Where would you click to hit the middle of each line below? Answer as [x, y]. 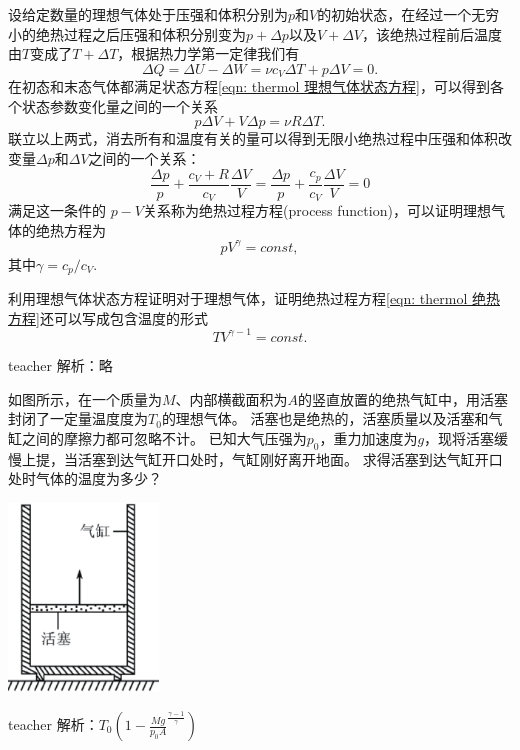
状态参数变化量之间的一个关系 [119, 105]
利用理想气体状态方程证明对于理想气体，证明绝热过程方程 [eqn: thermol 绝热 [254, 298]
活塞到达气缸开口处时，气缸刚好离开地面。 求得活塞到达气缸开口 [290, 458]
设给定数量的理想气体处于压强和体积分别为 [148, 14]
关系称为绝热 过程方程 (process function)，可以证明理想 [317, 210]
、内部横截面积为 [231, 398]
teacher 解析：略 [60, 364]
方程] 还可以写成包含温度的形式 [108, 317]
